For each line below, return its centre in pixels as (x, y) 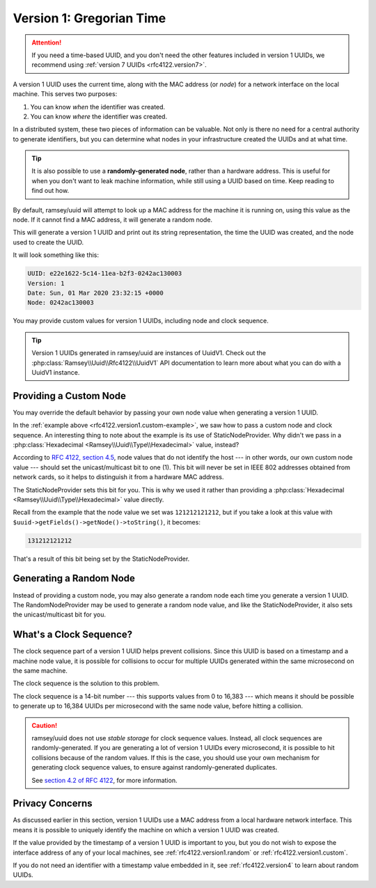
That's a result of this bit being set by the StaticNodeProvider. (101, 559)
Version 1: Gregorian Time (89, 18)
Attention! (47, 42)
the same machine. (40, 671)
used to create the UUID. (48, 242)
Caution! (45, 725)
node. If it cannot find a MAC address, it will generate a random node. (112, 220)
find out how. (50, 191)
